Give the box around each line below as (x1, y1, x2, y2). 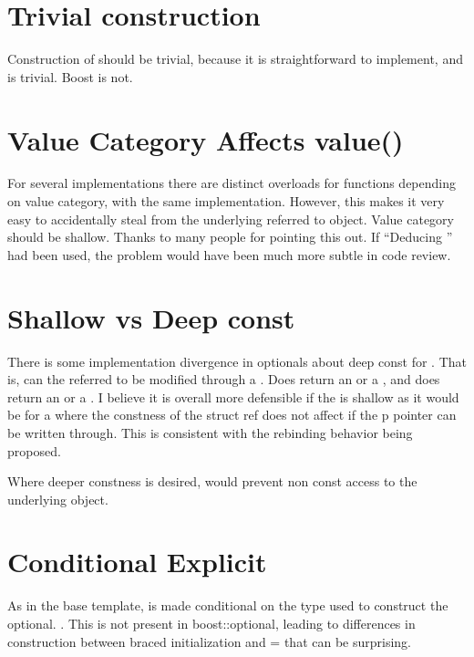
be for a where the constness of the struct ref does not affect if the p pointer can (7, 405, 457, 424)
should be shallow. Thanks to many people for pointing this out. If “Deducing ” (7, 227, 453, 246)
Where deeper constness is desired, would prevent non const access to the (7, 472, 417, 491)
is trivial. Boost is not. (7, 67, 133, 86)
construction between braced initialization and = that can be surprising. (7, 631, 411, 651)
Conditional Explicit (7, 543, 267, 580)
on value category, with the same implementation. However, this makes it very (7, 192, 445, 211)
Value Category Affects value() (7, 120, 404, 158)
